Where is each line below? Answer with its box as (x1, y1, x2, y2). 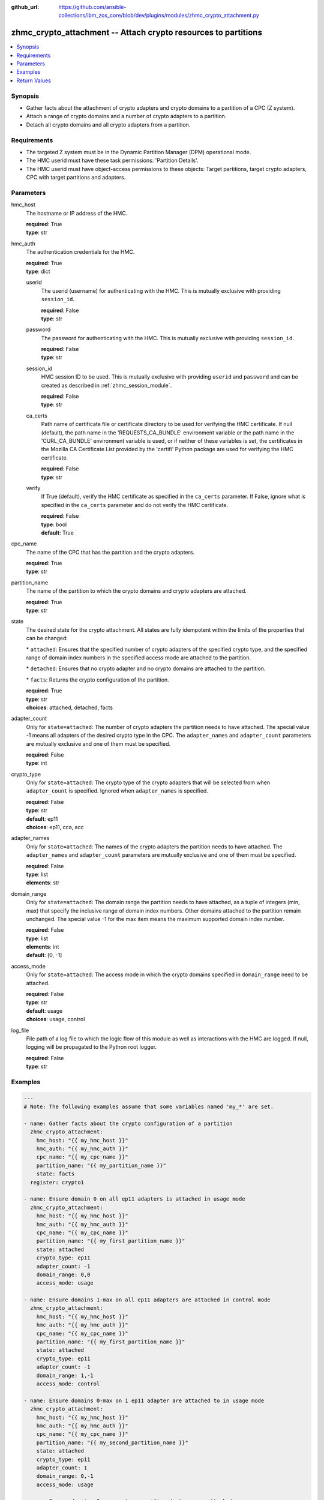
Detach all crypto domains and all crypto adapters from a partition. (26, 121, 191, 128)
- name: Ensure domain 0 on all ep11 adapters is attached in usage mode (23, 1196, 245, 1202)
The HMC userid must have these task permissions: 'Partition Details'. (26, 157, 199, 164)
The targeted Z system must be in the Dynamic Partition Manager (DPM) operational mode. (26, 148, 251, 155)
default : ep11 (26, 815, 58, 822)
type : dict (26, 268, 50, 275)
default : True (41, 529, 74, 536)
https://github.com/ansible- (58, 4, 127, 10)
